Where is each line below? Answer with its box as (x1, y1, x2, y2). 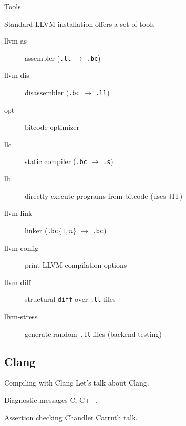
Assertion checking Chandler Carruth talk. (4, 412, 138, 422)
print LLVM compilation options (25, 259, 127, 270)
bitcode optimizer (25, 121, 79, 132)
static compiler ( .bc (25, 156, 87, 167)
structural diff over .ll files (25, 294, 116, 305)
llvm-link (4, 208, 32, 218)
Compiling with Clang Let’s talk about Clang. (4, 377, 149, 388)
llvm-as (4, 35, 27, 46)
